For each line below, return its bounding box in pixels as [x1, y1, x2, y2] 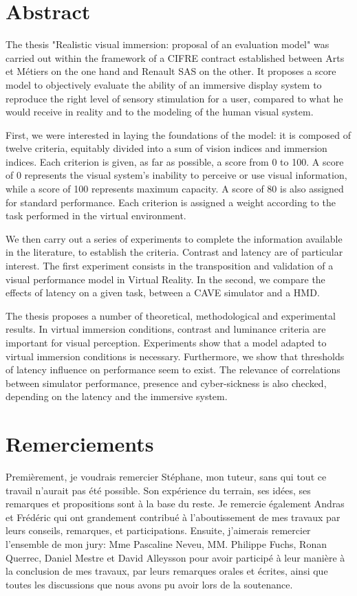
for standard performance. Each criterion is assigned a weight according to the [6, 195, 336, 209]
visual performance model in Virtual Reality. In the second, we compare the [6, 272, 325, 286]
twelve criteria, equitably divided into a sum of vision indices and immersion [6, 141, 327, 155]
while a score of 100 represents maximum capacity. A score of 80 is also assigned [6, 181, 344, 196]
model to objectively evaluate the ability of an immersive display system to [6, 77, 322, 91]
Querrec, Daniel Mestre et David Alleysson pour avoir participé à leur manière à [6, 550, 345, 564]
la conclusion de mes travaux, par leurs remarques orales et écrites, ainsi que [6, 564, 328, 578]
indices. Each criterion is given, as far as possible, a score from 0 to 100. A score [6, 154, 344, 168]
